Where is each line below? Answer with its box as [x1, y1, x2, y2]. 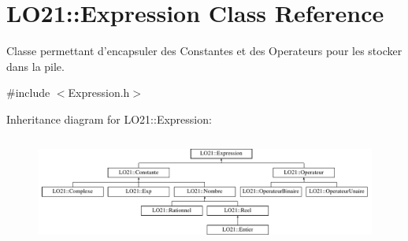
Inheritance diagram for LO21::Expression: [6, 110, 212, 127]
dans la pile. [6, 57, 65, 74]
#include [6, 84, 50, 101]
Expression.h [68, 84, 130, 101]
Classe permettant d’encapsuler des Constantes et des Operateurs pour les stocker [6, 43, 402, 59]
